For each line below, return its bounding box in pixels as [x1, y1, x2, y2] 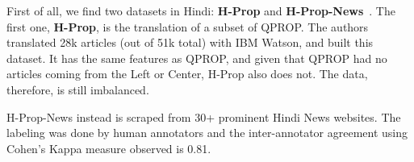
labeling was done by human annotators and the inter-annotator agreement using [6, 124, 408, 141]
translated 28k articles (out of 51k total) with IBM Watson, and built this [6, 34, 374, 51]
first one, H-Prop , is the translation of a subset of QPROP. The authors [6, 18, 369, 35]
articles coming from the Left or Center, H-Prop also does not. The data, [6, 65, 368, 82]
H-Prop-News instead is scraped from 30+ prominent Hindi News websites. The [6, 108, 401, 125]
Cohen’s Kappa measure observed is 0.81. [6, 139, 211, 156]
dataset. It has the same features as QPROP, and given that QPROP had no [6, 49, 387, 66]
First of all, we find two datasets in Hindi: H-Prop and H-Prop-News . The [6, 2, 395, 19]
